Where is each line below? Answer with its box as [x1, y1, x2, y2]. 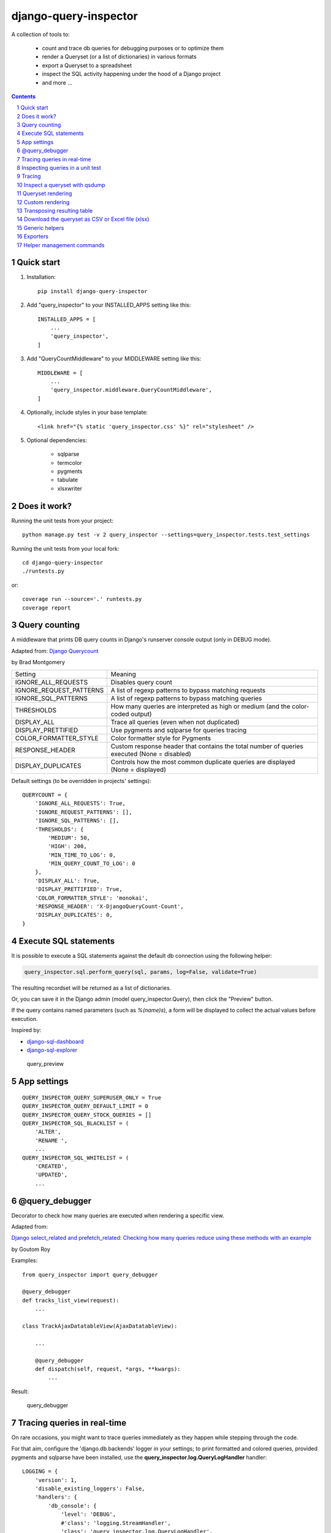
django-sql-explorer [26, 1046, 78, 1054]
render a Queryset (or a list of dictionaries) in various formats [42, 53, 197, 61]
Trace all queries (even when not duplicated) [110, 717, 240, 726]
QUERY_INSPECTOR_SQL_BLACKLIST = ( [22, 1120, 129, 1127]
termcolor [57, 459, 82, 466]
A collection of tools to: [11, 31, 70, 38]
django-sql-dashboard [26, 1038, 84, 1045]
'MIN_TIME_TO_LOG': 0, [48, 851, 116, 858]
